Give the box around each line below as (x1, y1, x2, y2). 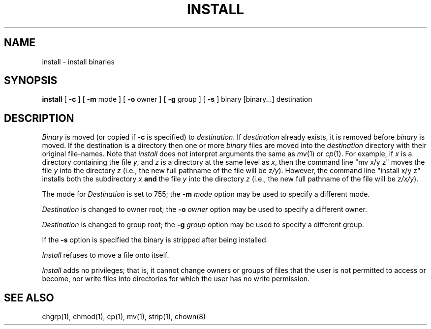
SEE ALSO (4, 291, 54, 304)
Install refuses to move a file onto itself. (42, 251, 169, 260)
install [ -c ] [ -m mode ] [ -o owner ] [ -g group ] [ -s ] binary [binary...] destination (42, 95, 312, 104)
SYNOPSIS (4, 74, 58, 87)
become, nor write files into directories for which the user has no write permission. (42, 274, 310, 283)
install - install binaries (42, 57, 115, 66)
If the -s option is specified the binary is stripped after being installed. (42, 236, 268, 244)
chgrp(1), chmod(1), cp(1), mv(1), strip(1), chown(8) (42, 312, 206, 321)
